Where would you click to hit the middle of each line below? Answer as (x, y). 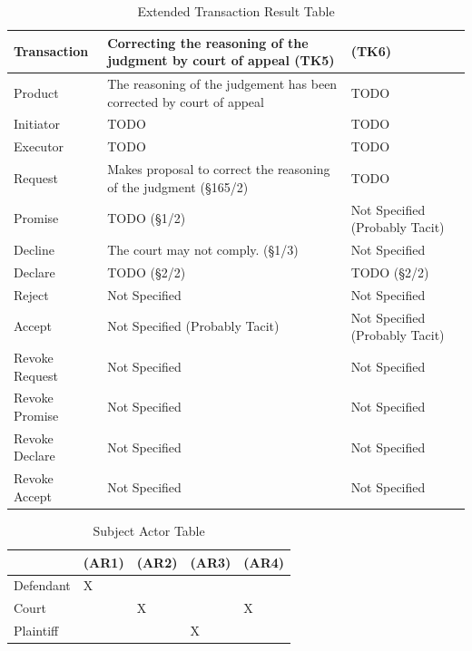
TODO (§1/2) (147, 218)
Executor (39, 146)
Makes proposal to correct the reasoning (219, 169)
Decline (34, 250)
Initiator (37, 124)
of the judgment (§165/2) (178, 186)
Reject (31, 294)
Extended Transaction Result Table (236, 11)
